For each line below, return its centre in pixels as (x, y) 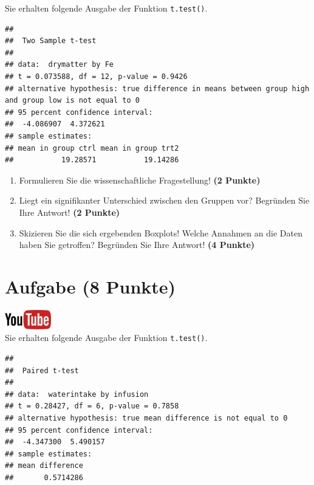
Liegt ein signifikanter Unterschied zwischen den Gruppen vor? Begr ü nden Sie (164, 200)
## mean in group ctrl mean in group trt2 (92, 148)
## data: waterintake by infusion (77, 394)
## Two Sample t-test (51, 41)
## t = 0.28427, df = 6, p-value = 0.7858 (92, 406)
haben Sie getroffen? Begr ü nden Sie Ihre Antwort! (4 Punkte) (137, 245)
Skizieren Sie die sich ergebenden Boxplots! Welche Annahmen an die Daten (161, 232)
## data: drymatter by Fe (59, 65)
